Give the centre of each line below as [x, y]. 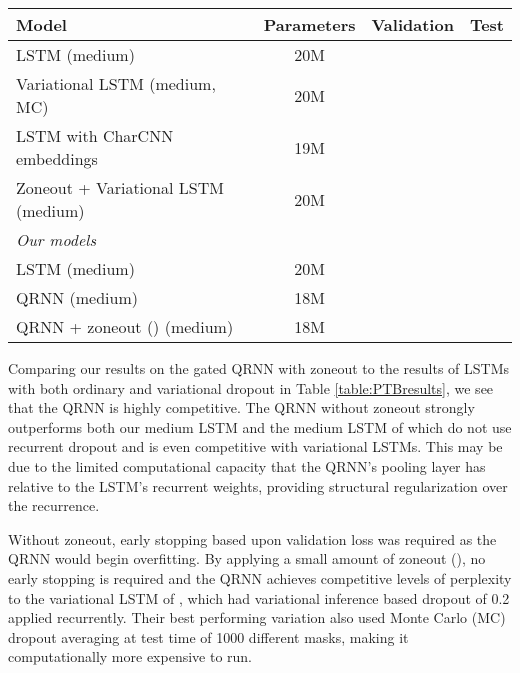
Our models [56, 239]
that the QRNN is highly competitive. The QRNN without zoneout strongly [241, 407]
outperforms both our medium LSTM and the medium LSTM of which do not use [260, 426]
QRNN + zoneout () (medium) [125, 326]
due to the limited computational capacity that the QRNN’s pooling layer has [247, 465]
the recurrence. [54, 505]
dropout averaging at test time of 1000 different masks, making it [208, 636]
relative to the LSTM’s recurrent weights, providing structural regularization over [258, 485]
